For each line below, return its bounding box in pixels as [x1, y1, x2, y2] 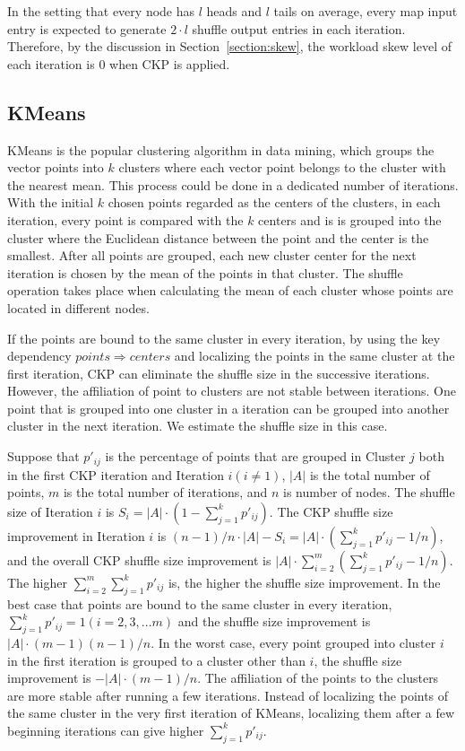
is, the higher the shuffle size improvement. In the [168, 572, 441, 591]
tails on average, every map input [273, 2, 458, 20]
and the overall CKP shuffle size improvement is [7, 550, 271, 569]
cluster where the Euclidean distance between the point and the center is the [7, 228, 429, 247]
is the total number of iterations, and [63, 483, 268, 502]
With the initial [7, 193, 94, 212]
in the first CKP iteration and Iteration [7, 465, 224, 484]
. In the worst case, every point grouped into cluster [151, 633, 436, 651]
